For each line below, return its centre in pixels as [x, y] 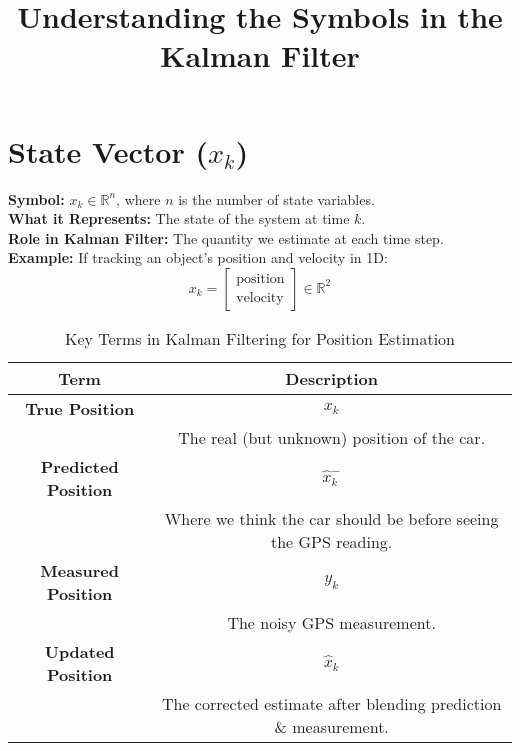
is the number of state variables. [276, 198]
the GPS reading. [332, 541]
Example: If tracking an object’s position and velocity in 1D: [198, 257]
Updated [79, 651]
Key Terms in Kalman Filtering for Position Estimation [260, 338]
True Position [80, 408]
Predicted [79, 466]
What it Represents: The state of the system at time [179, 218]
